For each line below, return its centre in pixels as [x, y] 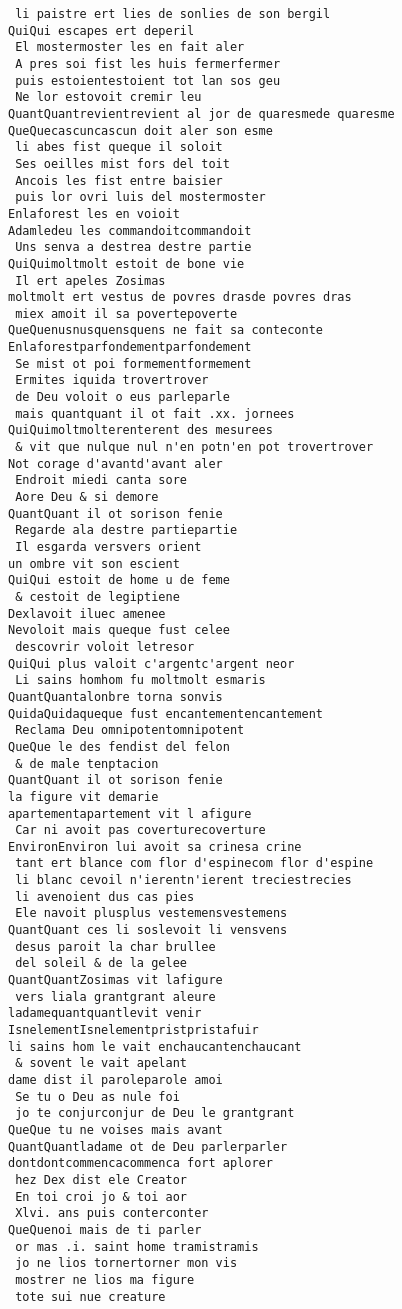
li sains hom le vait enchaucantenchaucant [155, 1046]
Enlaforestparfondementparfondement [130, 347]
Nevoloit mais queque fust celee [119, 630]
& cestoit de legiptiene [97, 596]
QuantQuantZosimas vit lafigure [115, 980]
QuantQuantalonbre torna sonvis [115, 696]
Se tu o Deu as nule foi [97, 1096]
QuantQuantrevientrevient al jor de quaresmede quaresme [201, 113]
